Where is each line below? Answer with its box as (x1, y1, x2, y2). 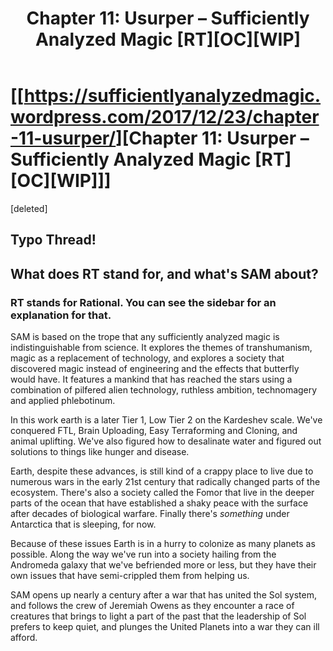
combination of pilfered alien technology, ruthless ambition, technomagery (10, 384, 318, 396)
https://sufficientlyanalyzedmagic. (23, 85, 322, 107)
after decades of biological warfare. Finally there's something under (10, 508, 290, 520)
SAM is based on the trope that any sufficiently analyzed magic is (10, 331, 280, 343)
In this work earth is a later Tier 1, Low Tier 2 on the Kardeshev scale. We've (10, 414, 323, 426)
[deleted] (10, 202, 48, 214)
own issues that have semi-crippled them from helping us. (10, 570, 250, 582)
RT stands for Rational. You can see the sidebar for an (10, 295, 277, 309)
